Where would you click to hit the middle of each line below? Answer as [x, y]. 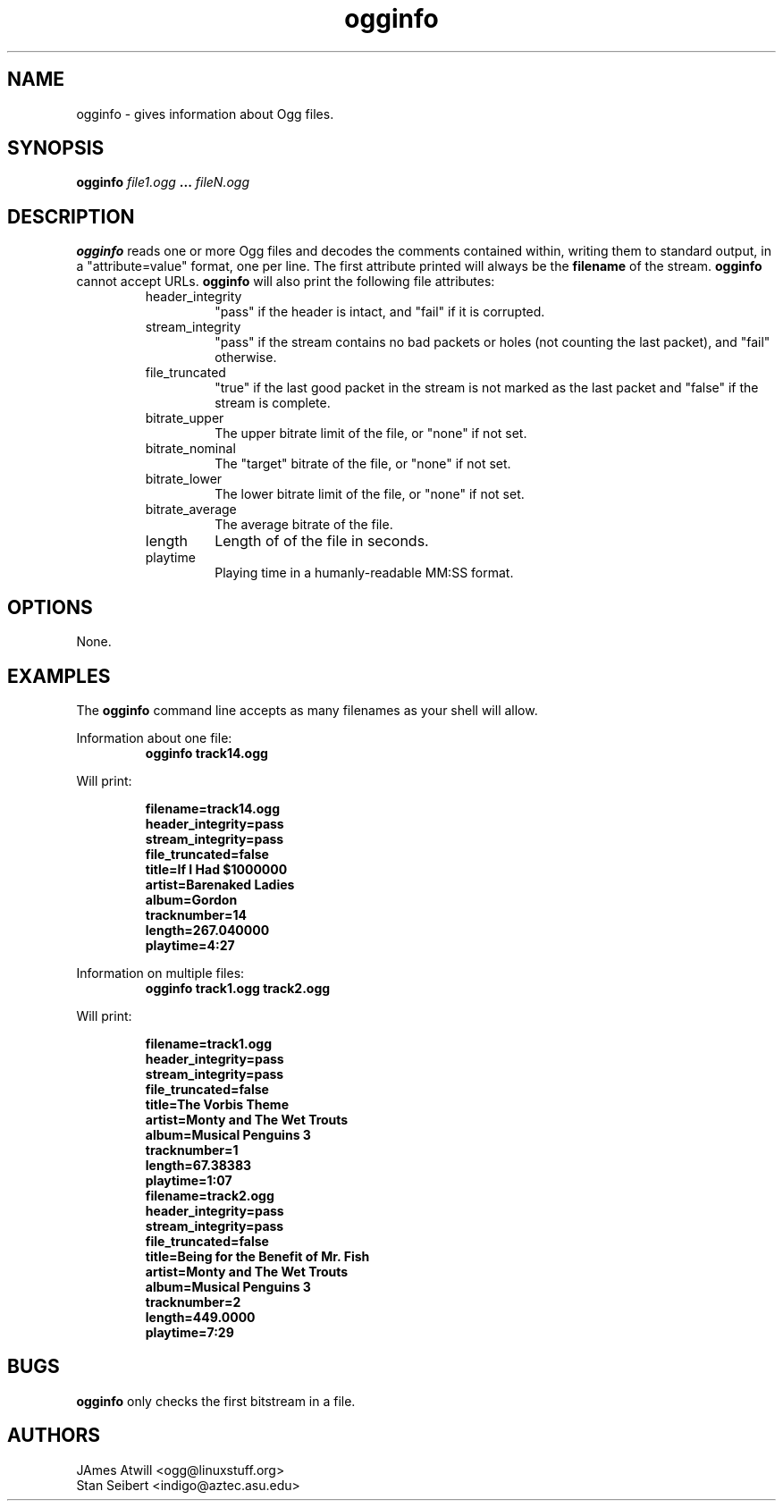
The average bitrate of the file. [304, 525]
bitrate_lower [184, 479]
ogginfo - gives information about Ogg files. [205, 114]
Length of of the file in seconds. [322, 541]
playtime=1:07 [189, 1180]
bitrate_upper [185, 418]
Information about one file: [154, 737]
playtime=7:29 [189, 1332]
